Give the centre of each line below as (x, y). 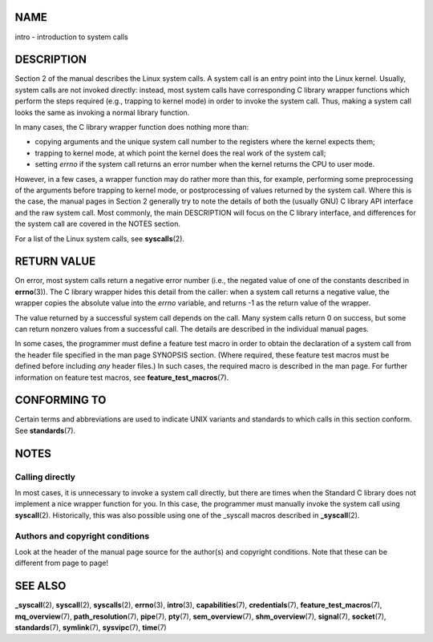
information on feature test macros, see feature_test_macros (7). (122, 378)
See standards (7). (45, 430)
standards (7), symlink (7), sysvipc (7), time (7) (91, 627)
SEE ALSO (40, 586)
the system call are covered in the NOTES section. (97, 224)
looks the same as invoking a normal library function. (102, 112)
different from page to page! (61, 563)
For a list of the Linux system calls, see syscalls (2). (99, 238)
